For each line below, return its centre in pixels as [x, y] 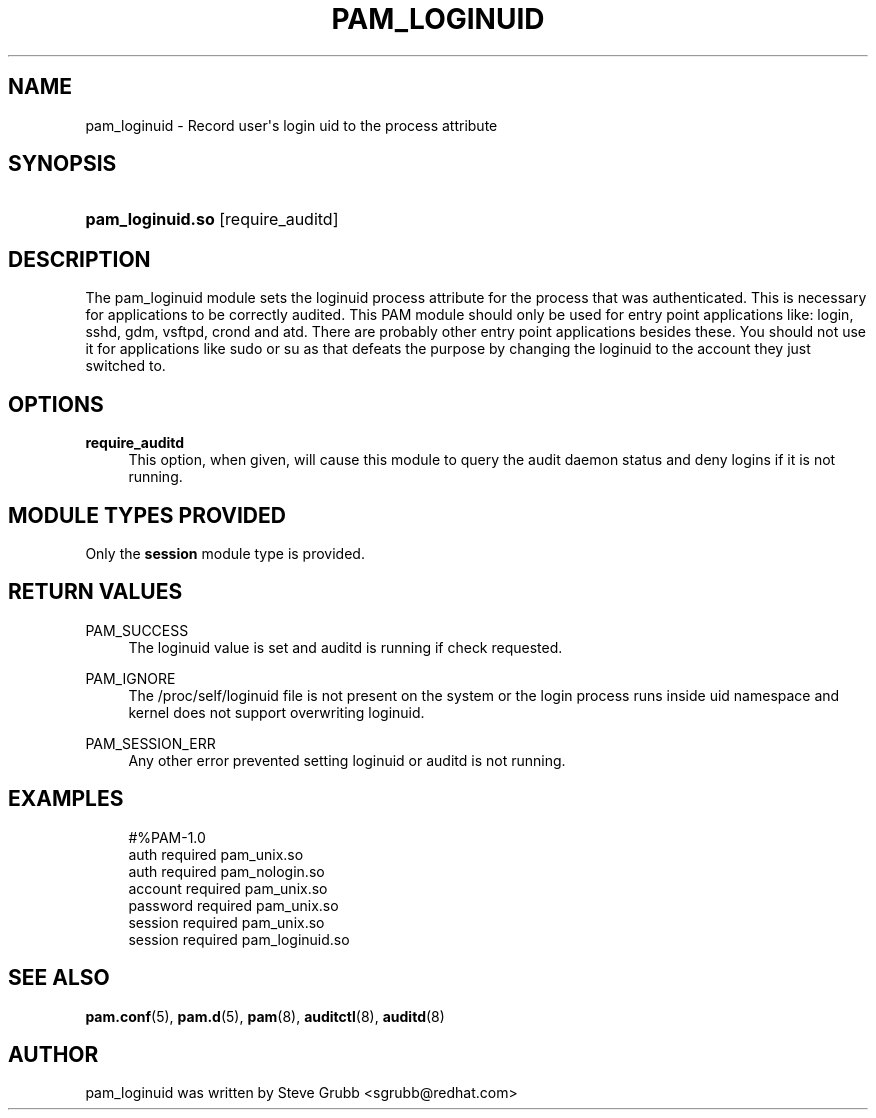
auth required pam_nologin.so [226, 871]
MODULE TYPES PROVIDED [147, 515]
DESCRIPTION [79, 259]
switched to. [125, 366]
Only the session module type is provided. [225, 553]
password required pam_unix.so [233, 905]
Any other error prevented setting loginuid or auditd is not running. [347, 760]
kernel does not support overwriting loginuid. [276, 712]
